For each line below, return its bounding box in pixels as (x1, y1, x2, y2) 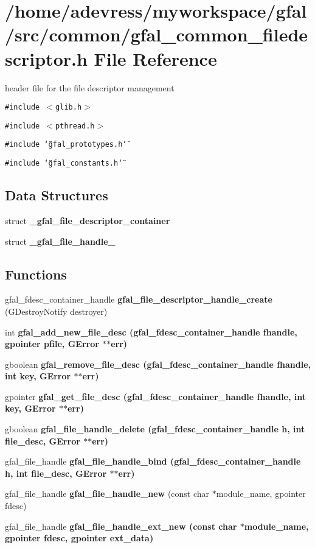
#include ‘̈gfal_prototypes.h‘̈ (5, 140, 127, 149)
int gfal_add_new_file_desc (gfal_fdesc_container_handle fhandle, (5, 325, 297, 338)
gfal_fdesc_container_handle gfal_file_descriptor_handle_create (5, 293, 272, 306)
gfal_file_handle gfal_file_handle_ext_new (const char (5, 519, 237, 532)
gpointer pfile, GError (5, 337, 99, 350)
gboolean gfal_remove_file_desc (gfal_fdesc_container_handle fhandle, (5, 357, 311, 370)
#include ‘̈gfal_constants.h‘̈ (5, 159, 123, 168)
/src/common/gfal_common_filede (5, 22, 308, 47)
